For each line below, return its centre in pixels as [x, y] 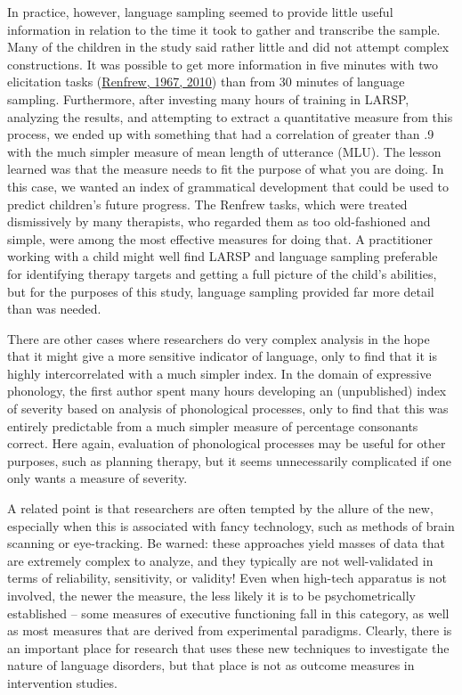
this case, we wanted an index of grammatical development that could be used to [228, 186]
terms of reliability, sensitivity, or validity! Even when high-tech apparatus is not [227, 578]
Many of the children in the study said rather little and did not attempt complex [228, 47]
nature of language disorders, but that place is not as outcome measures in [211, 665]
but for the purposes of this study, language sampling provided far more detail [221, 291]
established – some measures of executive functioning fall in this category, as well [228, 613]
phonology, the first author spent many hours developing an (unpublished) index [227, 391]
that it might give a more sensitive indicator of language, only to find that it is [222, 356]
